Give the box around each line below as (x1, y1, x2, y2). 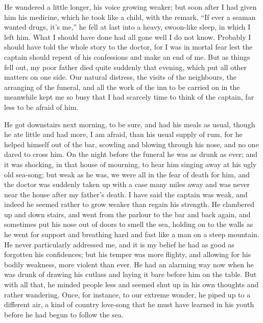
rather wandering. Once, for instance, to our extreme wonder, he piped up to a (4, 289, 251, 299)
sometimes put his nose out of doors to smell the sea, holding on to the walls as (4, 219, 253, 229)
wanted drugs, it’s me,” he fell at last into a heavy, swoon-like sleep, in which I (4, 21, 251, 32)
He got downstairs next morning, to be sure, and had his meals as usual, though (4, 119, 255, 129)
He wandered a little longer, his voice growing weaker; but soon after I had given (4, 2, 257, 12)
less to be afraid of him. (4, 101, 79, 112)
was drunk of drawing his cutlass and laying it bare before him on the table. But (4, 269, 257, 280)
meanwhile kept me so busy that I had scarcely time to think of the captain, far (4, 91, 254, 102)
